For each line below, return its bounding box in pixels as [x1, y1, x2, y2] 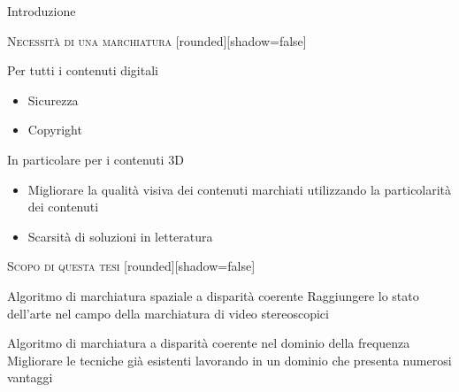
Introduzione [7, 2, 76, 19]
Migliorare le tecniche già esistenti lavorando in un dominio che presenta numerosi [7, 350, 452, 369]
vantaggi [7, 368, 53, 387]
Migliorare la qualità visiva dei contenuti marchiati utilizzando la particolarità [27, 180, 452, 198]
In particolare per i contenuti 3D [7, 150, 184, 168]
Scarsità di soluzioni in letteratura [27, 227, 213, 245]
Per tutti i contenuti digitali [7, 61, 158, 80]
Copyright [27, 120, 82, 139]
